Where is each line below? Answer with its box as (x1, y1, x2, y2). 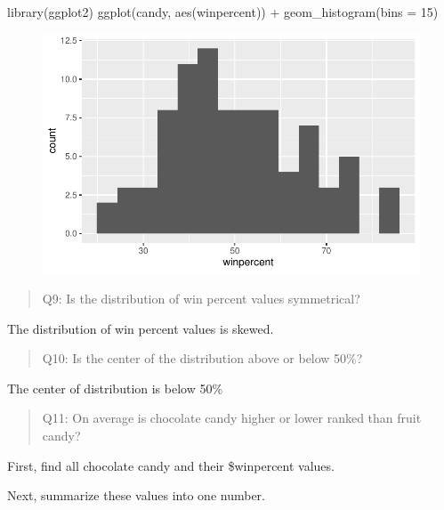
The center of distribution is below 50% (7, 378, 223, 397)
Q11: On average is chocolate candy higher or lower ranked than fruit (42, 409, 422, 427)
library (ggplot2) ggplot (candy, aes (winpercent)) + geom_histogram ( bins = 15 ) (7, 3, 439, 20)
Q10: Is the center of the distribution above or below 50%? (42, 349, 363, 368)
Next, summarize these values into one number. (7, 486, 265, 505)
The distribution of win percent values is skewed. (7, 319, 274, 337)
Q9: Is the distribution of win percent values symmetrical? (42, 289, 360, 307)
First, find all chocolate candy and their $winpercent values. (7, 456, 335, 474)
